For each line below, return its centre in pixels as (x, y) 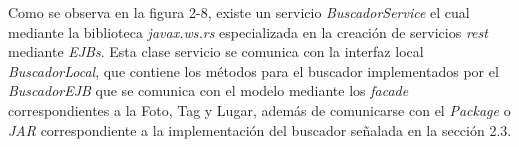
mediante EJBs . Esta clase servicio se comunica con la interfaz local (216, 51)
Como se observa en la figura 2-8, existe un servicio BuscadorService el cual (239, 12)
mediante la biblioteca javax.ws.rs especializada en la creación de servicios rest (248, 31)
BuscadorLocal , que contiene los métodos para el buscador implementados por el (253, 70)
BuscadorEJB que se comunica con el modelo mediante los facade (208, 90)
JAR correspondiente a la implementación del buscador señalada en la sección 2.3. (260, 129)
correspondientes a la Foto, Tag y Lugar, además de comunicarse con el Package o (259, 109)
